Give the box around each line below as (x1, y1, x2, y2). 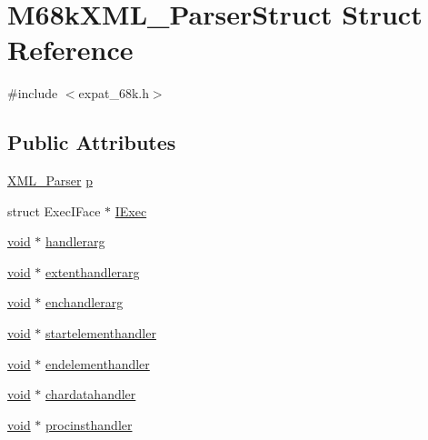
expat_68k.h (78, 84, 149, 103)
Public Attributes (7, 128, 176, 156)
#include (7, 84, 58, 103)
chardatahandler (45, 385, 136, 404)
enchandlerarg (45, 293, 124, 312)
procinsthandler (45, 415, 133, 434)
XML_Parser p (7, 171, 93, 190)
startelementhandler (45, 324, 156, 343)
